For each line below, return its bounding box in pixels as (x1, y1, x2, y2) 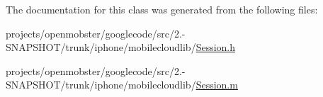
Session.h (195, 40, 236, 55)
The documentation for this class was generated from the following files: (6, 2, 318, 16)
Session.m (195, 77, 238, 92)
